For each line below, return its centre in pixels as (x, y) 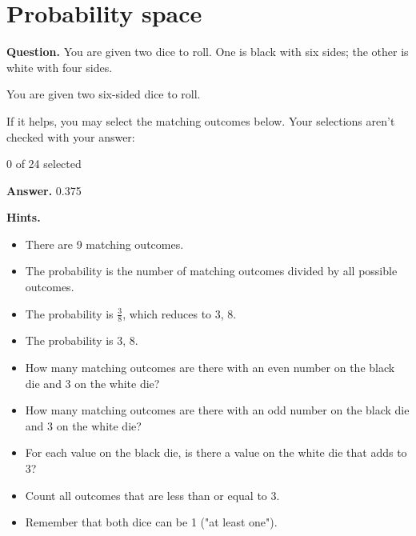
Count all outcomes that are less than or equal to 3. (152, 495)
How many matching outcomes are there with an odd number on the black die (217, 410)
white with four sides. (60, 67)
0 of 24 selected (44, 164)
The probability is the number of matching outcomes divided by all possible (211, 271)
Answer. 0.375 (44, 190)
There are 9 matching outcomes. (104, 244)
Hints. (24, 217)
